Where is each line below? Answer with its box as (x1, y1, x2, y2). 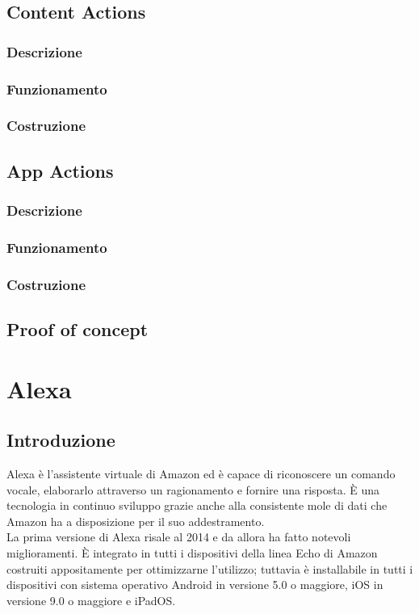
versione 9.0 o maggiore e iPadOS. (6, 591, 176, 608)
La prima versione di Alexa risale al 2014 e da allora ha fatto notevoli (6, 528, 351, 545)
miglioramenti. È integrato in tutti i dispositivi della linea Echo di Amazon (6, 544, 378, 561)
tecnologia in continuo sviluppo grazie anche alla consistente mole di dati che (6, 497, 388, 514)
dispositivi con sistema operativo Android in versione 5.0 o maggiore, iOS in (6, 576, 383, 593)
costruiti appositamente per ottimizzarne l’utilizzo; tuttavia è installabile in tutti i (6, 560, 413, 577)
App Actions (6, 158, 114, 183)
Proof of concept (6, 317, 149, 342)
